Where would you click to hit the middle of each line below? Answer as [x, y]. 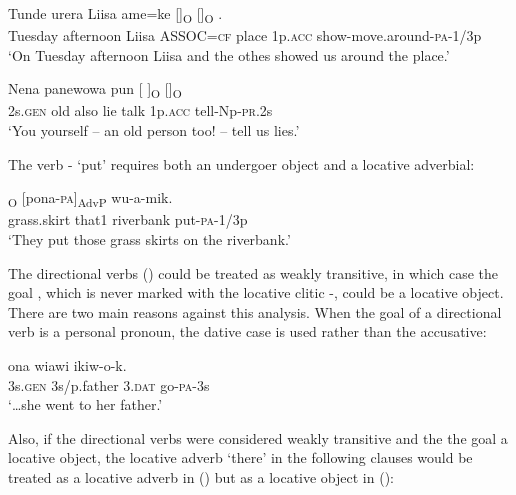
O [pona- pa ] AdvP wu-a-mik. [90, 199]
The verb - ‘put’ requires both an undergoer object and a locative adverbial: [241, 163]
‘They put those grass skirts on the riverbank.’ [149, 238]
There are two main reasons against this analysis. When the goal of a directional [255, 311]
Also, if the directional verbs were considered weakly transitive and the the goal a [258, 437]
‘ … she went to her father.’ [85, 404]
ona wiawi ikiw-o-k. [67, 364]
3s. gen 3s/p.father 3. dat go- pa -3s [109, 384]
